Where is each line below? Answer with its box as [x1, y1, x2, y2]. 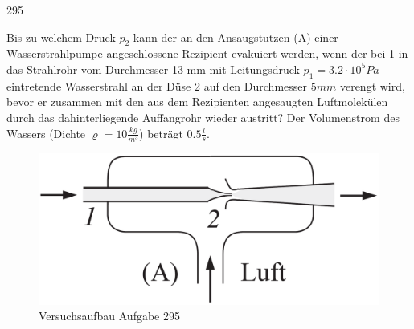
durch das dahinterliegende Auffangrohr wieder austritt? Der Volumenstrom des [6, 108, 400, 125]
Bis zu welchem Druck [6, 28, 116, 45]
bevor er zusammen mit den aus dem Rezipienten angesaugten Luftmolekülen [6, 93, 388, 110]
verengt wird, [339, 77, 405, 94]
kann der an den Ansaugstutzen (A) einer [133, 28, 338, 45]
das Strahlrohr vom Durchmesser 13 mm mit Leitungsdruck [6, 60, 300, 77]
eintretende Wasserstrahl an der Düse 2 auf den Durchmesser [6, 77, 308, 94]
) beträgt [139, 124, 183, 141]
